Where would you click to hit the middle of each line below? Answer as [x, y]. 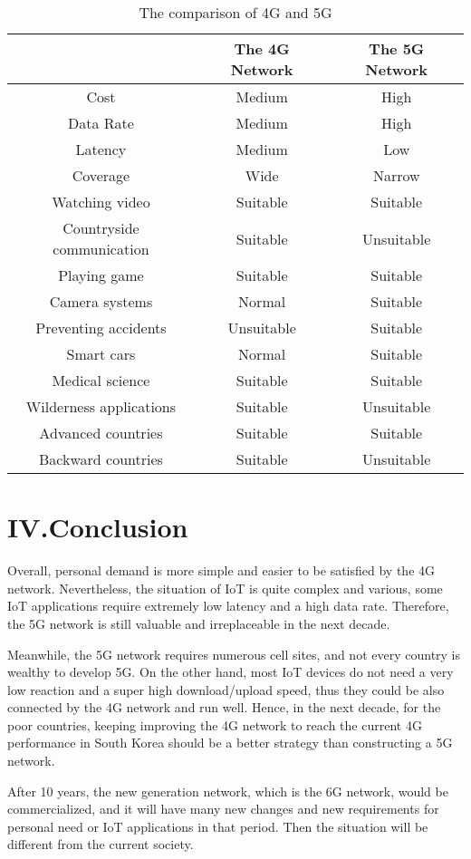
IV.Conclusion [98, 527]
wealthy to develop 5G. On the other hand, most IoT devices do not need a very [231, 672]
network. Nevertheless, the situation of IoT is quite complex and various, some [225, 588]
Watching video [101, 202]
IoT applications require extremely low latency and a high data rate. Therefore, [228, 606]
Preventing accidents [101, 328]
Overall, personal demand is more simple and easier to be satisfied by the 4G [221, 570]
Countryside [101, 228]
